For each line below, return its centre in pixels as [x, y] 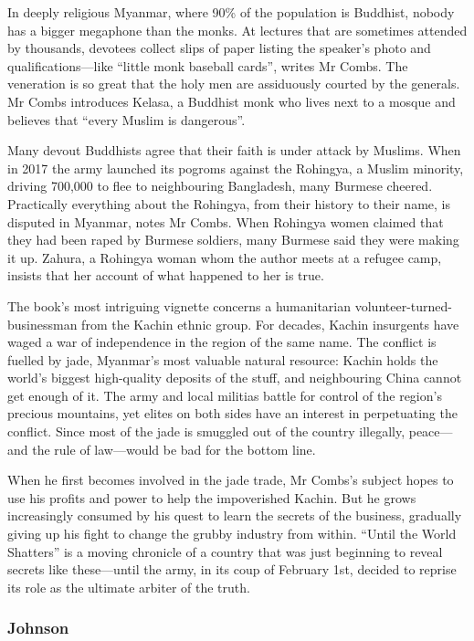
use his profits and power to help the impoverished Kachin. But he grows [212, 497]
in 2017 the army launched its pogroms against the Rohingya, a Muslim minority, [236, 168]
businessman [42, 324]
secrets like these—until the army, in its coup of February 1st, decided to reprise [232, 569]
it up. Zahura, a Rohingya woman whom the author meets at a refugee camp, [225, 257]
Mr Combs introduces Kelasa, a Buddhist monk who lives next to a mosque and [232, 101]
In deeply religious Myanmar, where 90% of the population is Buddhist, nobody [231, 12]
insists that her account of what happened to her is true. [166, 275]
